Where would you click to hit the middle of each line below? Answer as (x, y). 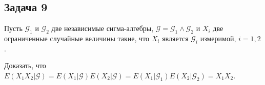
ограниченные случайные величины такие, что (77, 38)
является (175, 38)
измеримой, (218, 38)
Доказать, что (25, 65)
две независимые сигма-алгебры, (103, 28)
